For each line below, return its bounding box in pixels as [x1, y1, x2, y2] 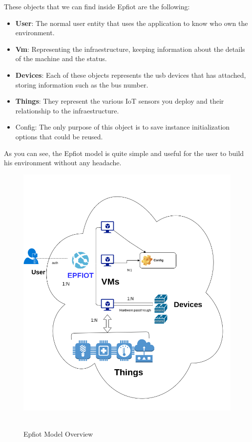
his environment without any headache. [4, 157, 122, 168]
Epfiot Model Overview [23, 429, 93, 439]
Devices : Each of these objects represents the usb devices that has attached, [15, 69, 246, 80]
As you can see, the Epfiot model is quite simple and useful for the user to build [4, 148, 244, 158]
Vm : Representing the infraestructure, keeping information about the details [15, 44, 245, 54]
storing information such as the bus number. [15, 79, 148, 89]
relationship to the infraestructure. [15, 105, 119, 115]
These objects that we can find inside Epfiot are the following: [4, 1, 190, 11]
